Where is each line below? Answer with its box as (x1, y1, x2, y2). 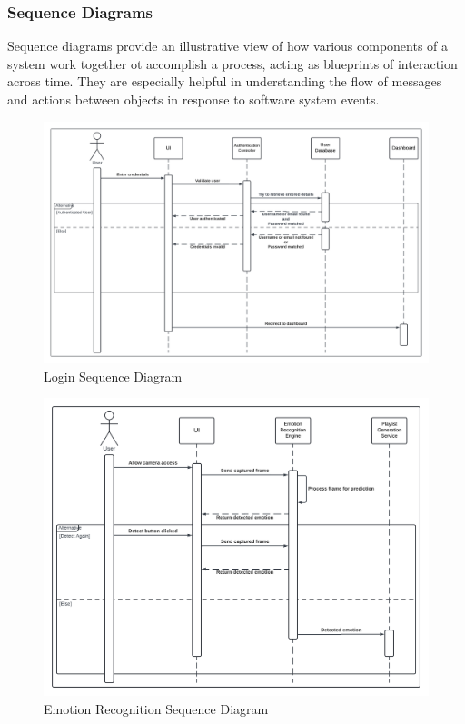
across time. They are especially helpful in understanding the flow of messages (7, 72, 442, 91)
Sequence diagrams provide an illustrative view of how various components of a (7, 36, 449, 55)
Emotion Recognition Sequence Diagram (44, 699, 269, 718)
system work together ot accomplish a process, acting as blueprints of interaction (7, 54, 458, 73)
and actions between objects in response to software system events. (7, 90, 380, 108)
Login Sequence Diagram (44, 366, 183, 385)
